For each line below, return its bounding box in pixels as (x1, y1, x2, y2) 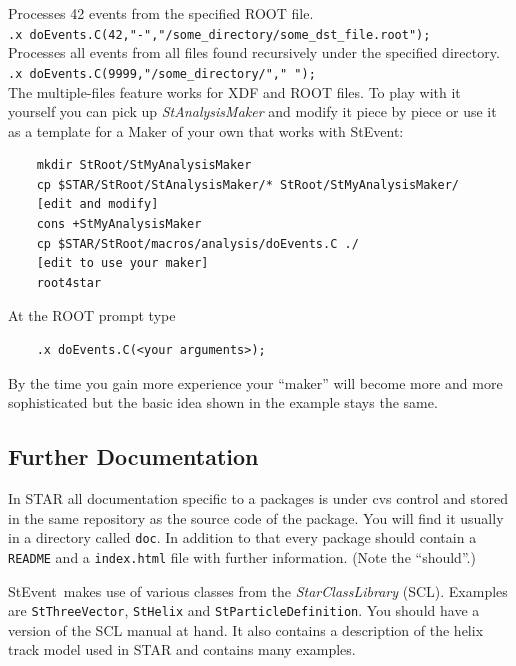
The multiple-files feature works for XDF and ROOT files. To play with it (8, 81, 461, 102)
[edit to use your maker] (36, 256, 209, 271)
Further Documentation (8, 441, 259, 472)
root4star (36, 275, 102, 290)
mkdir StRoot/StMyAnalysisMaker (36, 158, 252, 173)
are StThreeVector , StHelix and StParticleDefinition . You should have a (8, 600, 480, 621)
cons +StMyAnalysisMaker (36, 217, 202, 232)
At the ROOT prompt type (8, 305, 176, 326)
